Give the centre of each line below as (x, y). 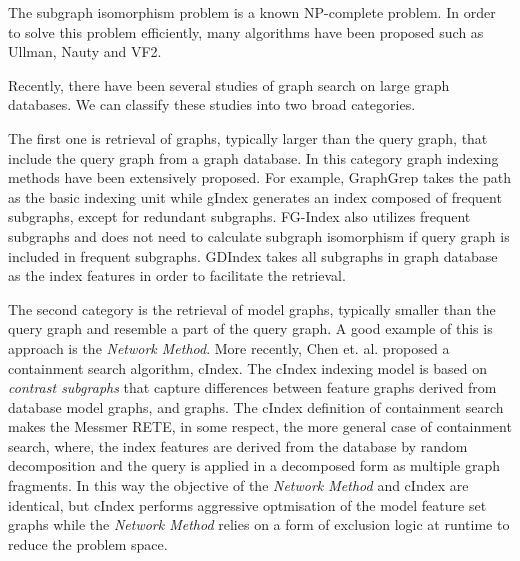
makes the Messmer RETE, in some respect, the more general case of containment (260, 426)
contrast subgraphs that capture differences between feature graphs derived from (252, 387)
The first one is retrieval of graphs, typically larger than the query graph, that (248, 137)
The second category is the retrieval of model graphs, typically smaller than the (252, 308)
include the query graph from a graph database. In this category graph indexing (253, 157)
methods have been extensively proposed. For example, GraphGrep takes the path (259, 177)
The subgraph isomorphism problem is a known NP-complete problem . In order (252, 12)
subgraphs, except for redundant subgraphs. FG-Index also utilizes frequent (239, 216)
